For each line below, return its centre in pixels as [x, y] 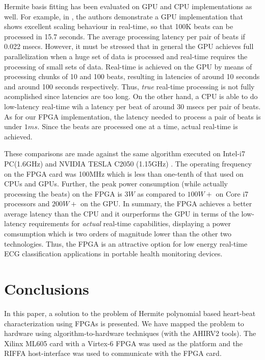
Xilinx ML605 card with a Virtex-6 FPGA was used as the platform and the [124, 343]
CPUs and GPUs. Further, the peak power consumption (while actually [116, 184]
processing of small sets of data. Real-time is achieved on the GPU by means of [128, 66]
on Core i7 [232, 193]
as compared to [161, 193]
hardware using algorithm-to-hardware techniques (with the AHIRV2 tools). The [130, 333]
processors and [27, 203]
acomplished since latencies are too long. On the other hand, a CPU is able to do [131, 96]
